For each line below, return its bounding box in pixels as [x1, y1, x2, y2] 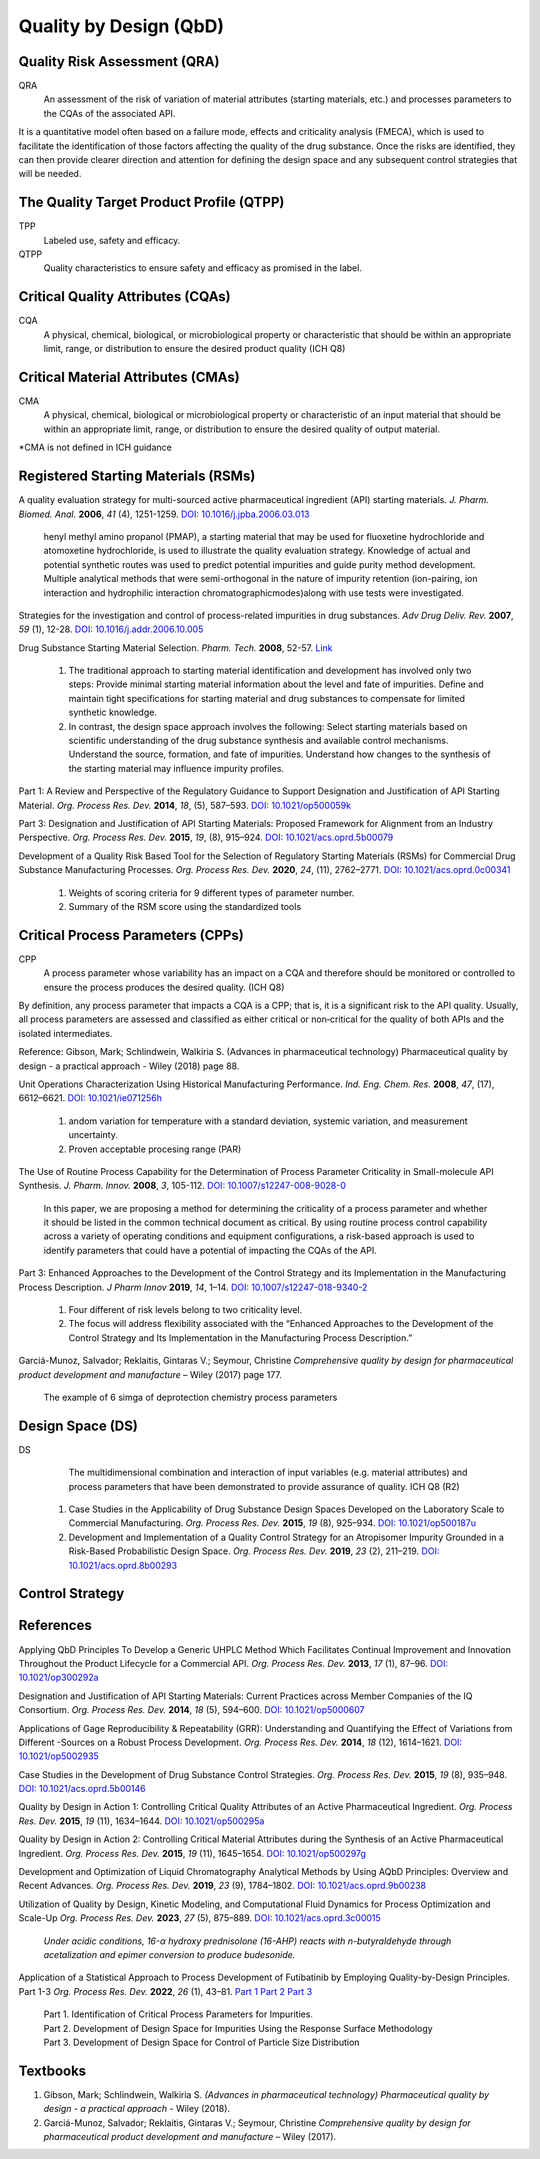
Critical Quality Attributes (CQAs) [18, 288, 232, 305]
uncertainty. [68, 1129, 119, 1141]
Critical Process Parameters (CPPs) [18, 926, 244, 944]
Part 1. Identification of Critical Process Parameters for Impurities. [43, 2008, 314, 2020]
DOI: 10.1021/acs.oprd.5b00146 [18, 1783, 146, 1795]
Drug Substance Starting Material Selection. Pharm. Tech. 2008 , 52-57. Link [18, 641, 334, 654]
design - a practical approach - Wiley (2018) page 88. [18, 1060, 240, 1072]
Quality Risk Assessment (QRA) [18, 53, 220, 70]
